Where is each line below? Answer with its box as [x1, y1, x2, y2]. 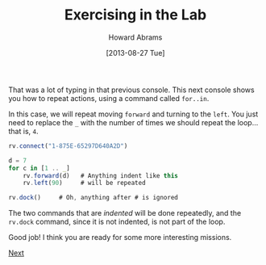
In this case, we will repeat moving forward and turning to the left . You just [8, 109, 259, 119]
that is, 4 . [8, 126, 39, 136]
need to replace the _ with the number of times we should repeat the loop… [8, 117, 259, 127]
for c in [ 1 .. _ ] [8, 164, 70, 172]
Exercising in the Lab [64, 6, 207, 24]
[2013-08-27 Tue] [106, 48, 165, 57]
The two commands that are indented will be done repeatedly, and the [8, 208, 242, 218]
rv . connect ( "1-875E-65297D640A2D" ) [8, 141, 128, 150]
